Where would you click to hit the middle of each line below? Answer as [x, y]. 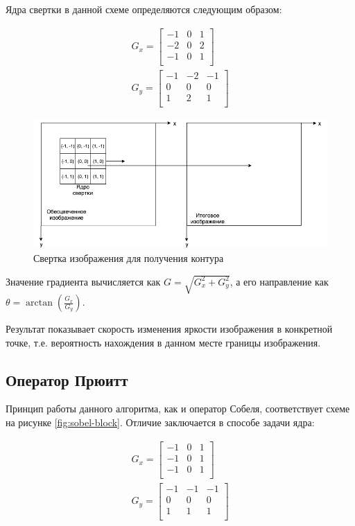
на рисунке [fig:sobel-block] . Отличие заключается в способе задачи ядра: [160, 422]
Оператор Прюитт [67, 379]
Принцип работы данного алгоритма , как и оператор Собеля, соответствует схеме [178, 409]
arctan [40, 303]
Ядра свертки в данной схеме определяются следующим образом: [144, 9]
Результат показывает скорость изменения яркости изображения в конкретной [169, 329]
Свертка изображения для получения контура [129, 257]
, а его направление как [279, 281]
